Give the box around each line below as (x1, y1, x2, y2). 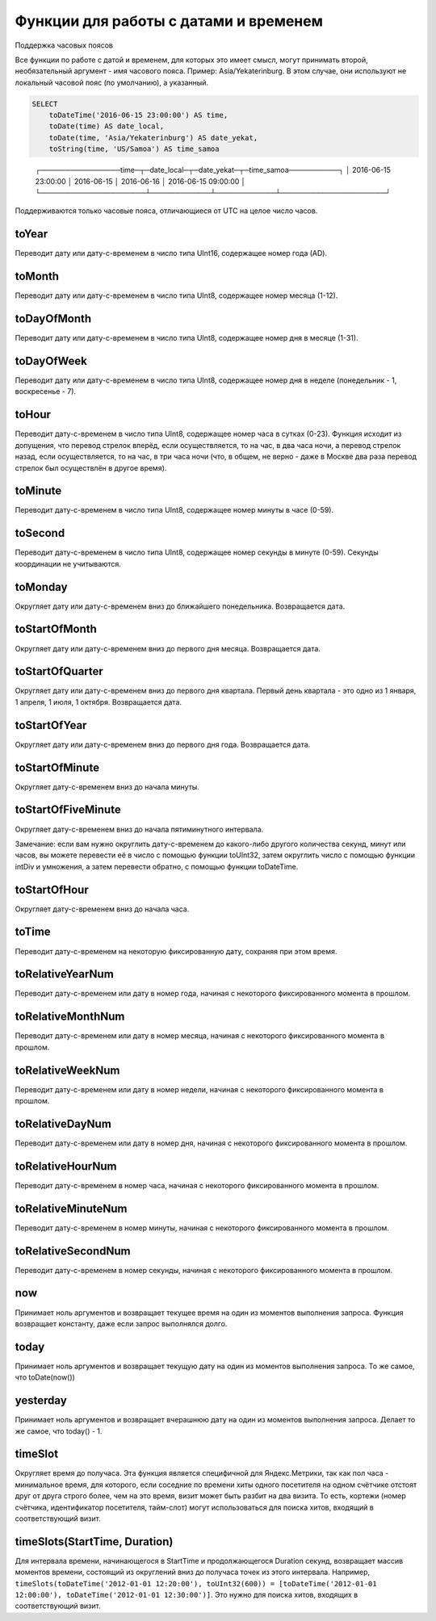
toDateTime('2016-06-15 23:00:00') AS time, (48, 111, 228, 120)
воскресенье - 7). (15, 387, 77, 396)
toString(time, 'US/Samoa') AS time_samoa (48, 145, 220, 153)
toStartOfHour (15, 882, 89, 896)
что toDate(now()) (15, 1372, 76, 1382)
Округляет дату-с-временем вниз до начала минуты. (15, 781, 199, 791)
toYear (15, 227, 48, 241)
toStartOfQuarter (15, 664, 104, 678)
